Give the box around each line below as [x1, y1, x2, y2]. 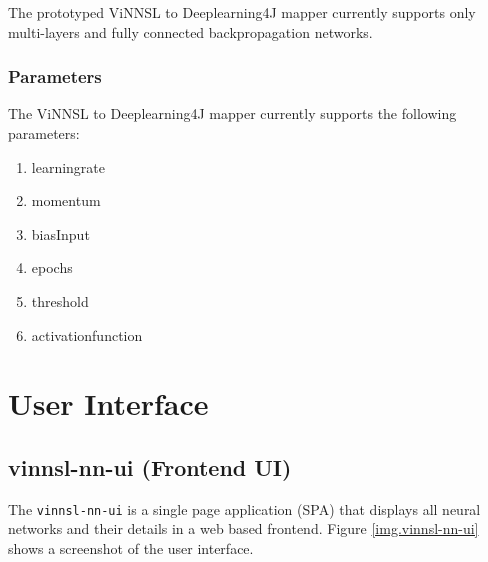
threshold [31, 290, 89, 311]
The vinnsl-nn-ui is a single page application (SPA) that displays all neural [8, 498, 481, 519]
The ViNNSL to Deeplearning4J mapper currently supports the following [8, 103, 457, 124]
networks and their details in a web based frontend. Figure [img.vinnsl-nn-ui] [8, 518, 479, 539]
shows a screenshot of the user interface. [8, 537, 254, 558]
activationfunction [31, 324, 143, 345]
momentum [31, 190, 101, 211]
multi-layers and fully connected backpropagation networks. [8, 21, 373, 42]
